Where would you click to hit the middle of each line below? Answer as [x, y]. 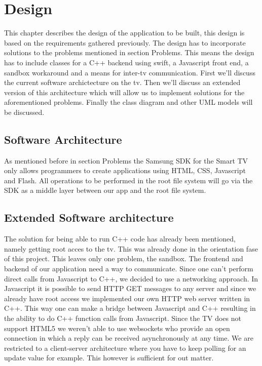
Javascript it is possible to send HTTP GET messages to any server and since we [130, 288]
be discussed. [24, 112]
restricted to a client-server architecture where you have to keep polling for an [125, 348]
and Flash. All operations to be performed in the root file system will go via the [128, 180]
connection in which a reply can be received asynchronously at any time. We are [129, 338]
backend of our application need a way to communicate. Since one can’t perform [129, 269]
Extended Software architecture [89, 217]
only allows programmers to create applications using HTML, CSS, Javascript [125, 170]
